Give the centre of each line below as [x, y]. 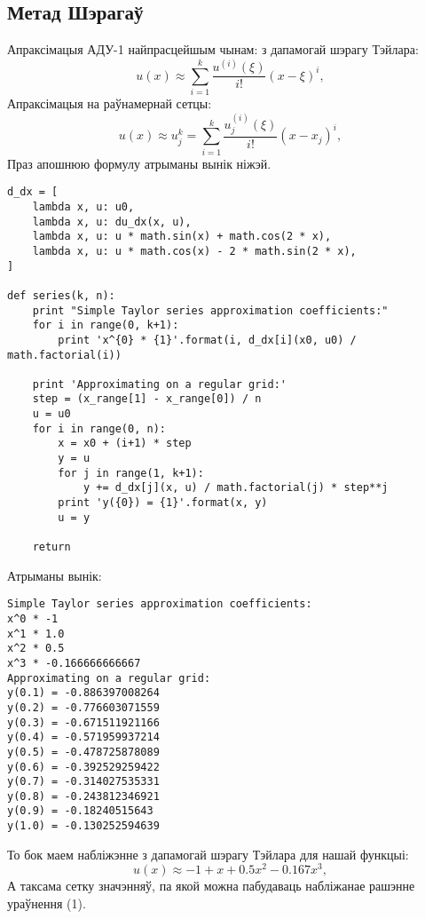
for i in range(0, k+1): [106, 325]
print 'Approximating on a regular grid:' [159, 384]
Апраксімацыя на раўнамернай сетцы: [110, 103]
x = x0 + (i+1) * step [125, 444]
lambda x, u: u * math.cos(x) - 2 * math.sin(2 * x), [194, 251]
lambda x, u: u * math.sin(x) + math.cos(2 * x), [182, 237]
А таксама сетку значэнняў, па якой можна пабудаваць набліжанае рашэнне [211, 886]
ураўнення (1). [47, 903]
